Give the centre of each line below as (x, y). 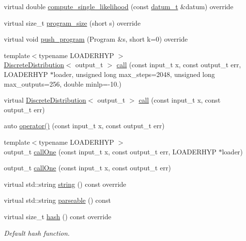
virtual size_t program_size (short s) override (72, 23)
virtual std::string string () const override (65, 184)
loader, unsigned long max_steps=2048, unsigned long (134, 74)
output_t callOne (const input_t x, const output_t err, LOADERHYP (110, 151)
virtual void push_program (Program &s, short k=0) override (96, 39)
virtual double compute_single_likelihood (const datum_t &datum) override (119, 6)
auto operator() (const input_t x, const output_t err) (84, 126)
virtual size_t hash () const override (58, 216)
